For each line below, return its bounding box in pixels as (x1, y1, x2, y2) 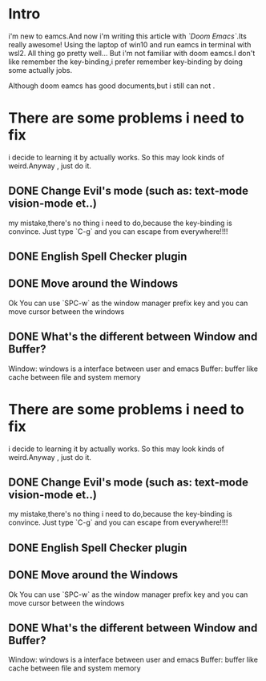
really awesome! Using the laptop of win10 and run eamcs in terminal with (8, 39, 252, 49)
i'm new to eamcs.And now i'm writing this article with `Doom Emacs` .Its (8, 31, 247, 41)
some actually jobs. (8, 65, 73, 75)
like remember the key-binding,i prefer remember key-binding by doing (8, 57, 243, 66)
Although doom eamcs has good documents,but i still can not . (8, 81, 216, 91)
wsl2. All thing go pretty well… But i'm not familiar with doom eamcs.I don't (8, 48, 256, 58)
